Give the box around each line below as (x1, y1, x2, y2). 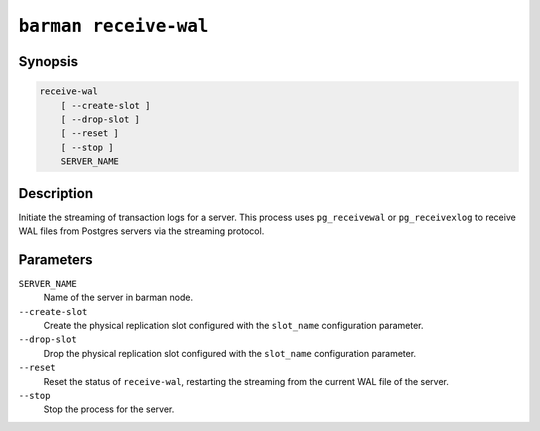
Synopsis (18, 53, 79, 70)
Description (18, 185, 94, 202)
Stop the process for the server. (43, 403, 175, 415)
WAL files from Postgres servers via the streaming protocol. (18, 225, 265, 237)
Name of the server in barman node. (43, 291, 194, 304)
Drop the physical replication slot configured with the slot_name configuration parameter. (43, 347, 417, 359)
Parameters (18, 251, 93, 268)
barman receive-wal (18, 15, 209, 37)
